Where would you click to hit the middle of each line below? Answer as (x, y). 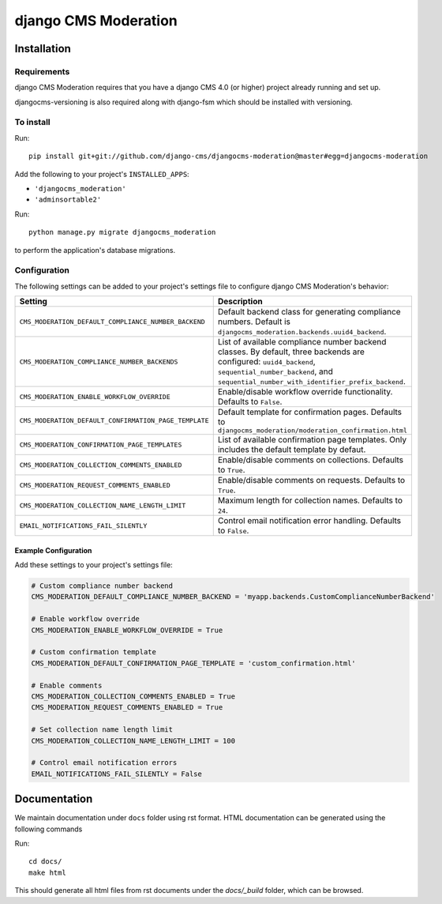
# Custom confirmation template (94, 652)
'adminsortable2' (68, 200)
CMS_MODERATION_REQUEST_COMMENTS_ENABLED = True (127, 708)
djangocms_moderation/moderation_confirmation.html (313, 431)
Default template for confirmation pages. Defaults (310, 412)
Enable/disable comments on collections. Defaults (311, 460)
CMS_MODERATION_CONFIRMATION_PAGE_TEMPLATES (101, 444)
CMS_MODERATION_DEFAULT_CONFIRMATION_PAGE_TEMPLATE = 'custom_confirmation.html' (194, 663)
